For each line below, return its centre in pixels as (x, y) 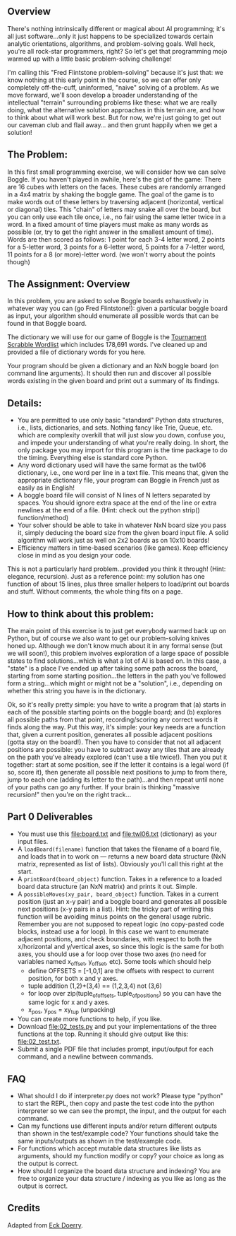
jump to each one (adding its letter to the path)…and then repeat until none (116, 779)
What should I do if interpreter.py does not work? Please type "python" (120, 1096)
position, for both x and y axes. (73, 978)
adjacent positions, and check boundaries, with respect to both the (115, 938)
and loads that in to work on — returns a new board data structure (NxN (122, 856)
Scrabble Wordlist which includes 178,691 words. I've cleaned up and (107, 345)
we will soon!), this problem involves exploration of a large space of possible (118, 654)
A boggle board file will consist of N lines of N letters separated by (114, 495)
